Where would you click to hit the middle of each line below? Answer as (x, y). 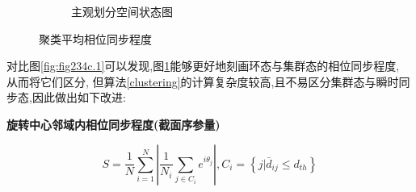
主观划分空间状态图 (122, 11)
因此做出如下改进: (79, 97)
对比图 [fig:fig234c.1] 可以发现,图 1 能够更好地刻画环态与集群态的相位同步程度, (203, 66)
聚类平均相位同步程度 (95, 38)
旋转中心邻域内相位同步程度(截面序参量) (113, 124)
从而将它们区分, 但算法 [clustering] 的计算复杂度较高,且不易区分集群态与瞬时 (203, 81)
